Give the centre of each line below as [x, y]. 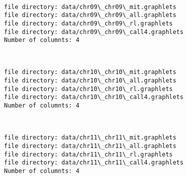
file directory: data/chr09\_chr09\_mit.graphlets [90, 7]
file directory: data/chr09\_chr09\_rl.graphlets [88, 23]
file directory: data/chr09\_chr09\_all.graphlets [90, 15]
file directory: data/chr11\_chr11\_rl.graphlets [88, 154]
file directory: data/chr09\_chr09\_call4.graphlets [94, 32]
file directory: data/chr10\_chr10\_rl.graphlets [88, 89]
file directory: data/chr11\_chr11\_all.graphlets [90, 146]
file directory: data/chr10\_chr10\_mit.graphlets [90, 72]
